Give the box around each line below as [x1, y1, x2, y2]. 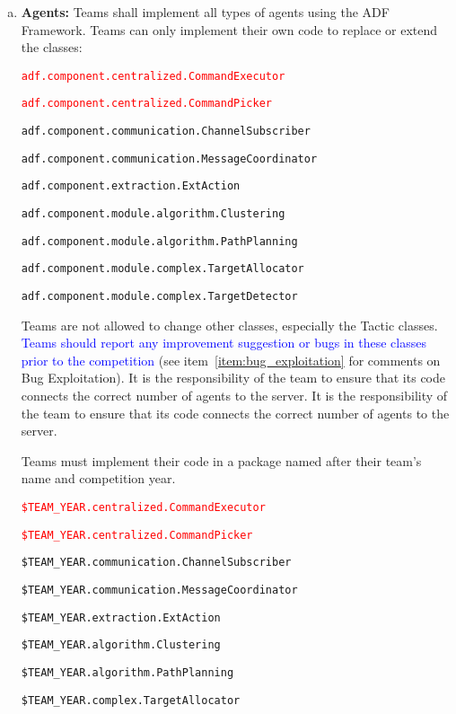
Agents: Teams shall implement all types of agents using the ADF [21, 3, 390, 21]
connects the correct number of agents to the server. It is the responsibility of [21, 386, 448, 405]
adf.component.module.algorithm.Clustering [21, 207, 285, 221]
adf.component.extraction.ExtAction [21, 180, 241, 193]
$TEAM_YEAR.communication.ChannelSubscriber [21, 556, 292, 569]
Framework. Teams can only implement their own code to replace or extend [21, 20, 437, 39]
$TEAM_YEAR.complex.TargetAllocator [21, 693, 241, 707]
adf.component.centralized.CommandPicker [21, 97, 272, 110]
